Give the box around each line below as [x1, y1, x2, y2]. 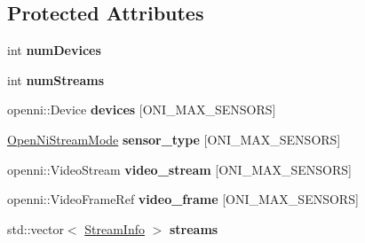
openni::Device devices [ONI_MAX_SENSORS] [7, 100, 276, 119]
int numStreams [7, 70, 105, 89]
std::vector [7, 219, 64, 238]
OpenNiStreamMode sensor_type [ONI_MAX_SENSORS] [7, 129, 341, 148]
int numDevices [7, 41, 101, 59]
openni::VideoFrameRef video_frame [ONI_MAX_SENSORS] [7, 190, 359, 208]
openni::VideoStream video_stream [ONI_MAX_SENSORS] [7, 160, 352, 178]
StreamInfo [84, 219, 145, 238]
